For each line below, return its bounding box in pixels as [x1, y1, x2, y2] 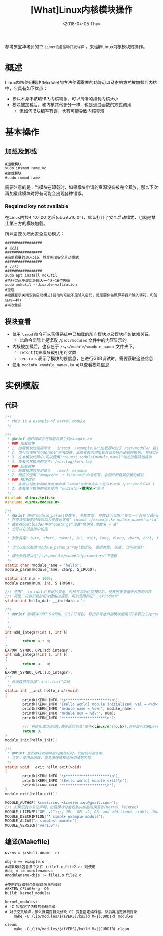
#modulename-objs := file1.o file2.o [5, 873, 81, 878]
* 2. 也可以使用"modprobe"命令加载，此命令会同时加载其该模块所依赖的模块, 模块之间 [7, 450, 160, 455]
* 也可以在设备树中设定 [7, 527, 48, 532]
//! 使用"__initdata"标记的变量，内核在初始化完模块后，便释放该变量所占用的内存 [5, 589, 152, 594]
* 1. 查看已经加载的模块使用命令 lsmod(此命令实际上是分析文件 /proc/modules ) [7, 482, 155, 487]
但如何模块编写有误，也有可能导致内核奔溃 [19, 108, 105, 114]
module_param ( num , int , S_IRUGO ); [5, 581, 75, 585]
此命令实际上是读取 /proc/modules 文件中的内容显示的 [19, 337, 127, 343]
